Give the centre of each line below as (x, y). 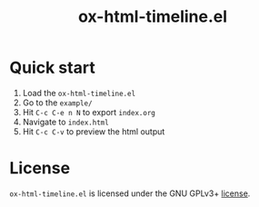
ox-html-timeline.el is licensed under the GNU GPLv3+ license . (130, 193)
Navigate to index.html (65, 122)
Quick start (52, 68)
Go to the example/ (57, 103)
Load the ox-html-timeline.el (79, 93)
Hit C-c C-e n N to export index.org (89, 112)
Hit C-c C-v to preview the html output (94, 131)
